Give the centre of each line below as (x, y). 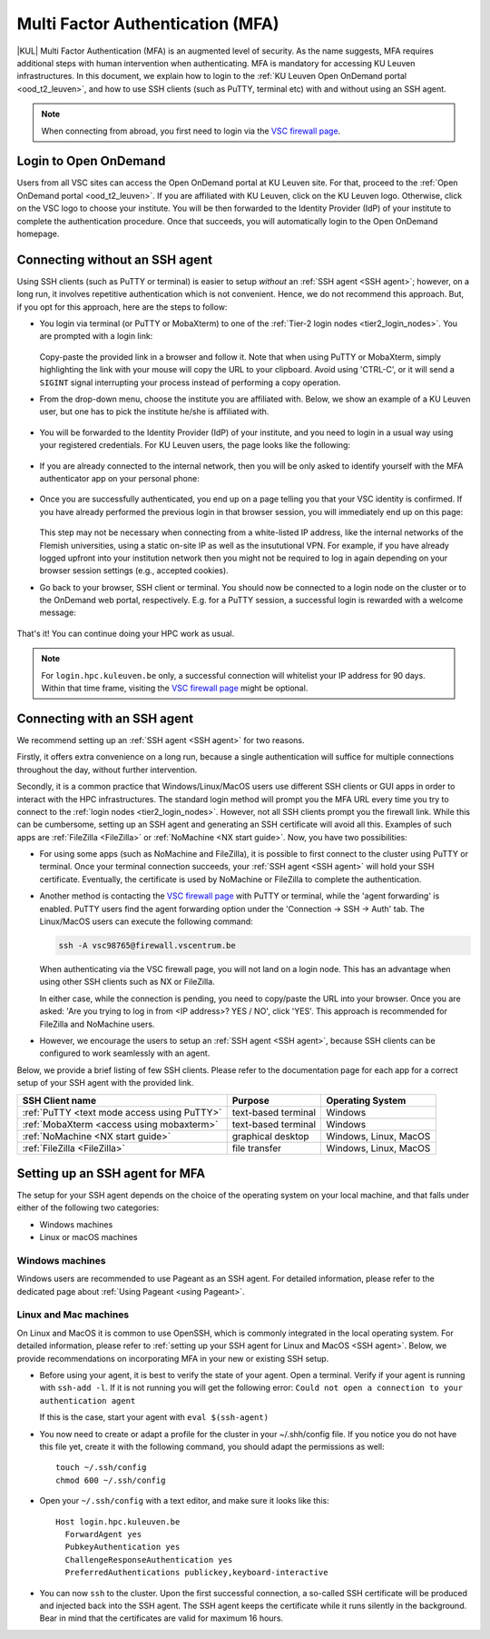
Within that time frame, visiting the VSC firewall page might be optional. (175, 688)
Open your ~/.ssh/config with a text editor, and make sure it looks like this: (185, 1501)
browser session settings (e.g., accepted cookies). (134, 571)
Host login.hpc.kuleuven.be (118, 1521)
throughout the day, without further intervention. (107, 770)
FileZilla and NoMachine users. (97, 1024)
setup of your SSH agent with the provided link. (105, 1083)
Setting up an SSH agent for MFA (111, 1173)
